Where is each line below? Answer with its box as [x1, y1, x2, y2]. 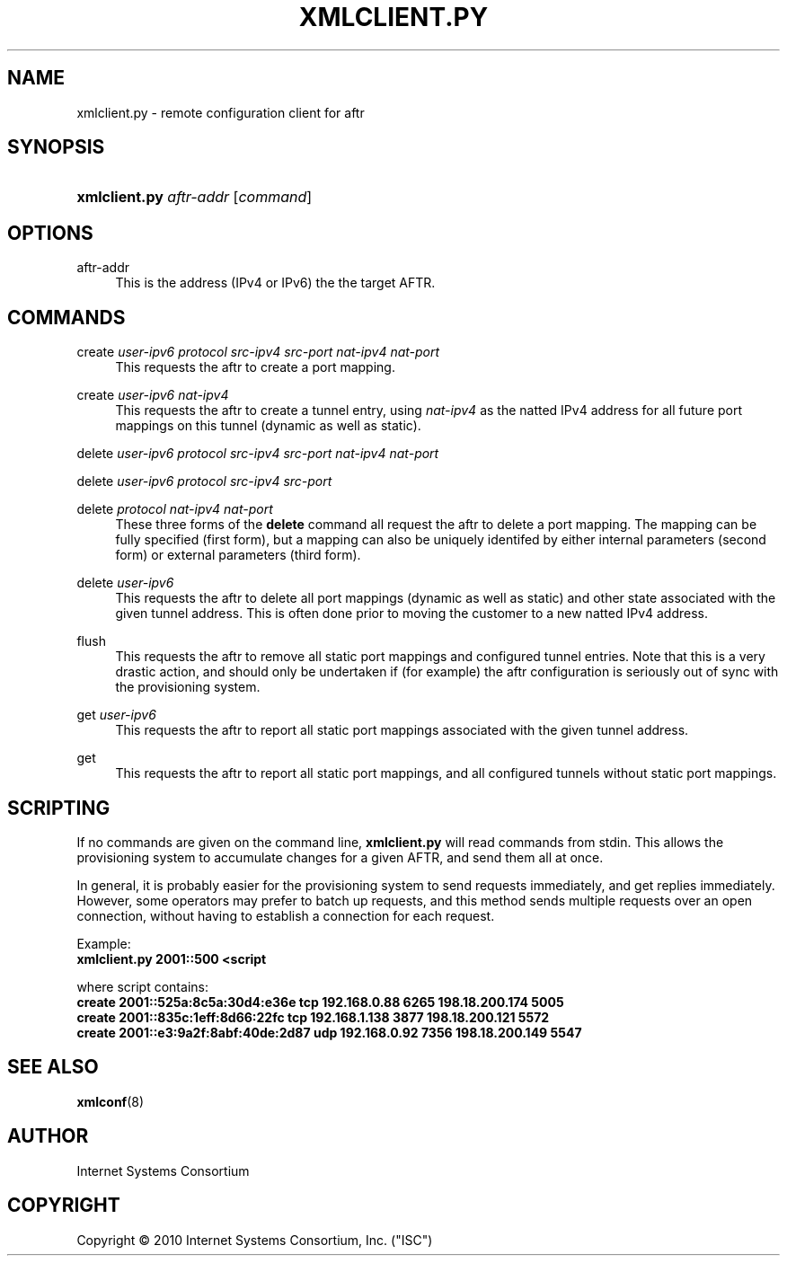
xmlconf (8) [76, 1093, 145, 1109]
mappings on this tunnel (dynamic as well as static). [115, 418, 421, 434]
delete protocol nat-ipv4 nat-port [76, 501, 273, 517]
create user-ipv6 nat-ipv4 [76, 387, 229, 403]
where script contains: [76, 978, 208, 994]
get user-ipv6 [76, 707, 156, 723]
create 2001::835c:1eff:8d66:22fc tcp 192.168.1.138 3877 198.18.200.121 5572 [76, 1009, 550, 1025]
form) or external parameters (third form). [115, 547, 361, 563]
